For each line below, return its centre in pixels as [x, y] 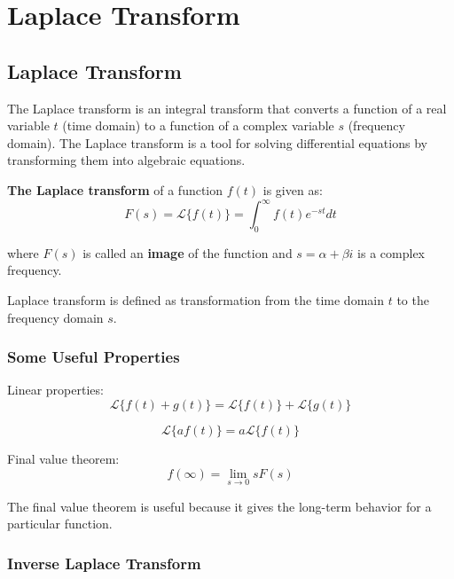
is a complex [391, 252]
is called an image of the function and [188, 252]
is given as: [293, 189]
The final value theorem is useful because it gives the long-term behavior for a [219, 506]
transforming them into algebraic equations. [126, 160]
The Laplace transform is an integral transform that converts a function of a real [227, 108]
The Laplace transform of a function [115, 189]
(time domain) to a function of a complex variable [198, 125]
